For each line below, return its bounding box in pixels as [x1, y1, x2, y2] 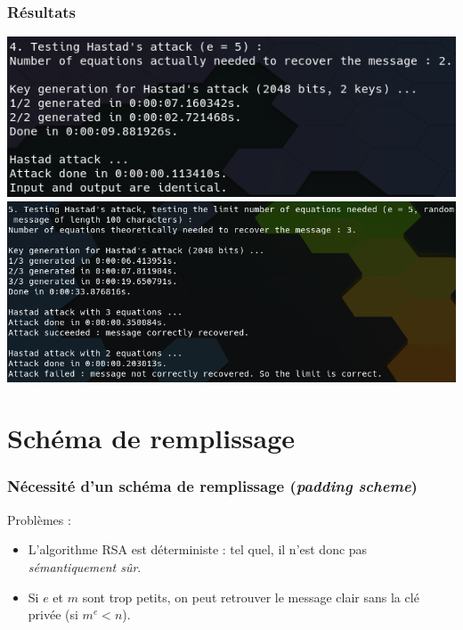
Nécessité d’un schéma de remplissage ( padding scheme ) [7, 475, 418, 497]
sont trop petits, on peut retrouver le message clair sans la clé [82, 587, 419, 606]
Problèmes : [7, 510, 71, 528]
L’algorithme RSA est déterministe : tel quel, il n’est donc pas [28, 540, 368, 559]
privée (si [28, 605, 78, 624]
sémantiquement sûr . [28, 557, 142, 576]
